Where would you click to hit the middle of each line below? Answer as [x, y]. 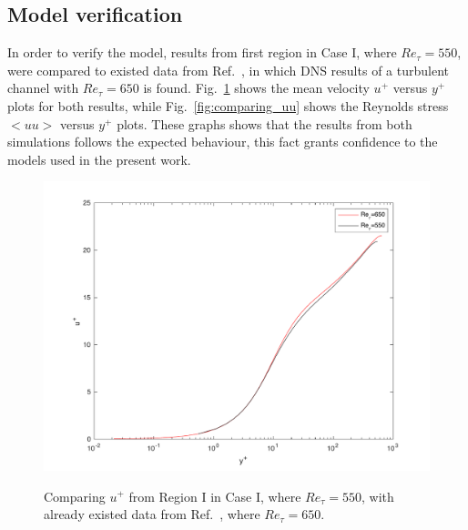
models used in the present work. [99, 159]
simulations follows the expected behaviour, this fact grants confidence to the [223, 142]
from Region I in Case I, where [215, 496]
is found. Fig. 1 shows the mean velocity [256, 88]
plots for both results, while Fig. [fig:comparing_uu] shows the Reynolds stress [228, 105]
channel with [43, 88]
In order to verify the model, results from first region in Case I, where [202, 52]
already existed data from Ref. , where [152, 514]
